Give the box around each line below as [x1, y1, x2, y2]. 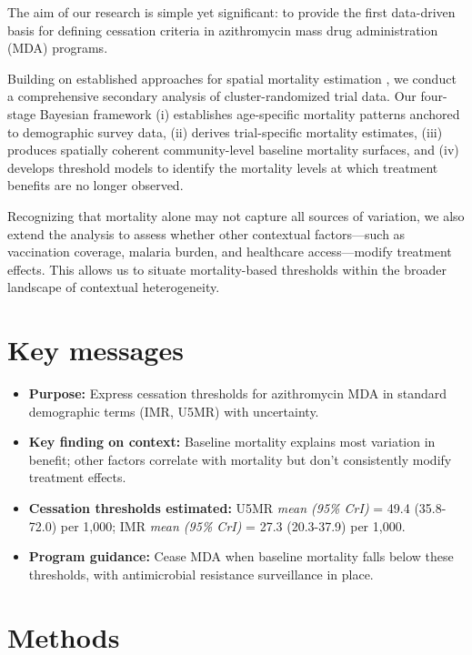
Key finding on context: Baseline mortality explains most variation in [28, 432, 436, 451]
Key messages [7, 331, 184, 368]
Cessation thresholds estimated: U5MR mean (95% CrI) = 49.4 [28, 499, 410, 517]
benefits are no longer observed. [7, 176, 184, 195]
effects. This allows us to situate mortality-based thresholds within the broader [7, 259, 447, 278]
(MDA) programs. [7, 38, 108, 57]
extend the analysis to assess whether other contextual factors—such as [7, 224, 406, 243]
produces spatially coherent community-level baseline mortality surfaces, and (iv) [7, 140, 459, 159]
